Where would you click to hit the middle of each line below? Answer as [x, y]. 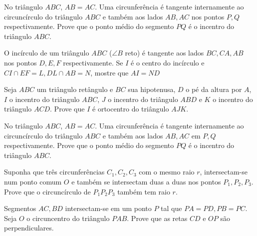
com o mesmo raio [167, 172]
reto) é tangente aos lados [164, 53]
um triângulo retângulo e [75, 89]
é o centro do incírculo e [168, 62]
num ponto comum [33, 181]
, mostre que [110, 72]
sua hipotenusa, [152, 89]
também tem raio [144, 191]
